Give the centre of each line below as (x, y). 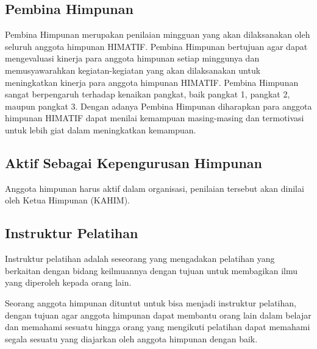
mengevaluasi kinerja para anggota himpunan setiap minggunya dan (132, 58)
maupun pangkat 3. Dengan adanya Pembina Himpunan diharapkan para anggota (158, 106)
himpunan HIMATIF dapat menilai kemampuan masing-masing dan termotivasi (155, 118)
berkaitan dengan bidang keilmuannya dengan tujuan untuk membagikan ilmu (151, 270)
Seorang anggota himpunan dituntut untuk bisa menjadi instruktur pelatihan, (151, 302)
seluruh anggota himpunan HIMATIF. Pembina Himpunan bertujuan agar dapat (156, 46)
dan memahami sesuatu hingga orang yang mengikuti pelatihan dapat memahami (158, 327)
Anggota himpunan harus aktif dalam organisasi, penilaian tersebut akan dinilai (155, 188)
